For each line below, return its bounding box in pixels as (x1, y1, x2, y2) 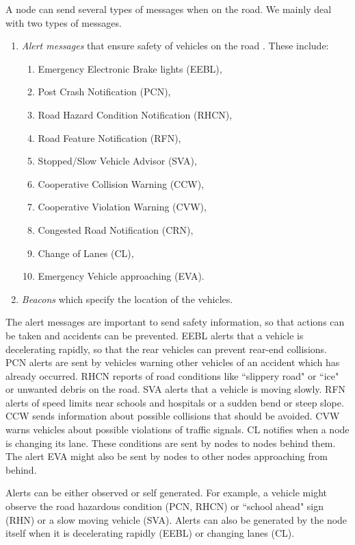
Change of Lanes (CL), (38, 245, 134, 260)
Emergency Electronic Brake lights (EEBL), (38, 61, 222, 75)
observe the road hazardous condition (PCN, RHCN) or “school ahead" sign (5, 499, 324, 513)
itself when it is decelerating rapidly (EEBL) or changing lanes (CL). (5, 526, 295, 540)
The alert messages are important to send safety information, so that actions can (5, 315, 345, 329)
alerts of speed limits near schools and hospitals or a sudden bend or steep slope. (5, 395, 344, 409)
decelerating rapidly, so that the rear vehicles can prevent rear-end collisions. (5, 341, 327, 356)
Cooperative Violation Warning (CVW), (38, 199, 207, 214)
